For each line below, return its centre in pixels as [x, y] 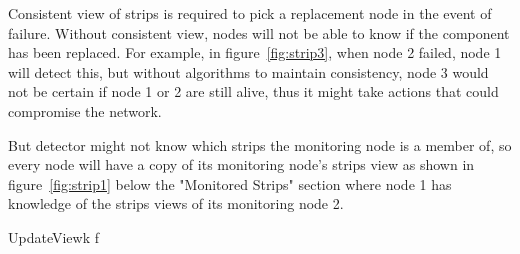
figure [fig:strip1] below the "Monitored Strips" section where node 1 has [230, 183]
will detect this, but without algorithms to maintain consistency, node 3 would [248, 71]
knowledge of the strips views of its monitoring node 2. [176, 203]
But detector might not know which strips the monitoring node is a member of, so [260, 144]
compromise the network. [85, 110]
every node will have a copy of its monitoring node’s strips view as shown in [241, 164]
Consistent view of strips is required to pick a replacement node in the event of [250, 13]
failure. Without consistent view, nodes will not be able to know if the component [259, 32]
